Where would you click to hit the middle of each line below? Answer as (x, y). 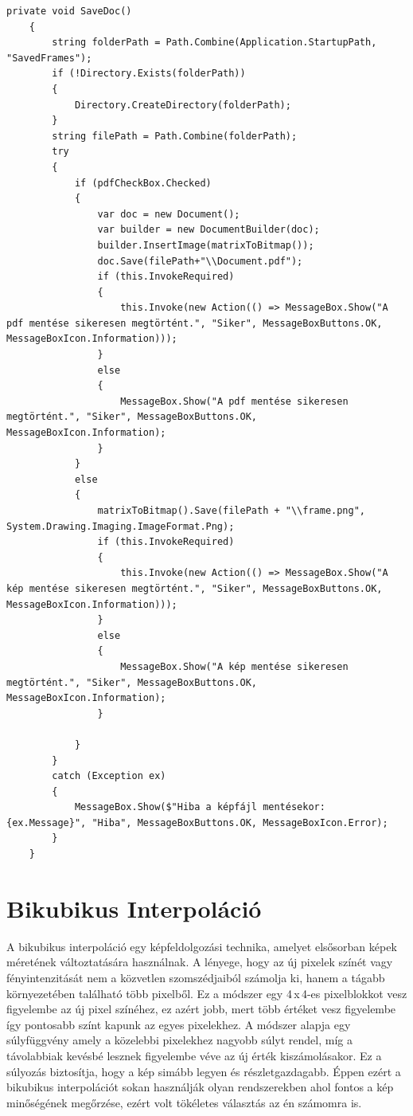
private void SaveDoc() (69, 11)
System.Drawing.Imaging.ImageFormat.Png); (121, 526)
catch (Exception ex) (109, 776)
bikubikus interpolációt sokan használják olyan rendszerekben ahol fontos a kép (200, 1087)
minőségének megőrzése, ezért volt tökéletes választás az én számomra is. (184, 1102)
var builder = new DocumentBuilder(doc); (208, 230)
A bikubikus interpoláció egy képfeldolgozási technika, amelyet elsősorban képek (202, 946)
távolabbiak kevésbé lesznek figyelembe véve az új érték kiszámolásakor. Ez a (194, 1055)
